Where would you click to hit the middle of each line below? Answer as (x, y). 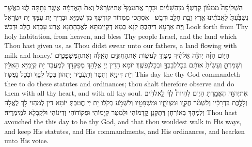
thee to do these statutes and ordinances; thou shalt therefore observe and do (119, 83)
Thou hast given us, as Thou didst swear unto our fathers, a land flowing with (121, 45)
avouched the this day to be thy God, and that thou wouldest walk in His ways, (123, 122)
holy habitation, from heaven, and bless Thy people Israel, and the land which (121, 36)
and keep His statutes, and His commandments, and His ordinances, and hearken (125, 131)
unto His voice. (27, 140)
